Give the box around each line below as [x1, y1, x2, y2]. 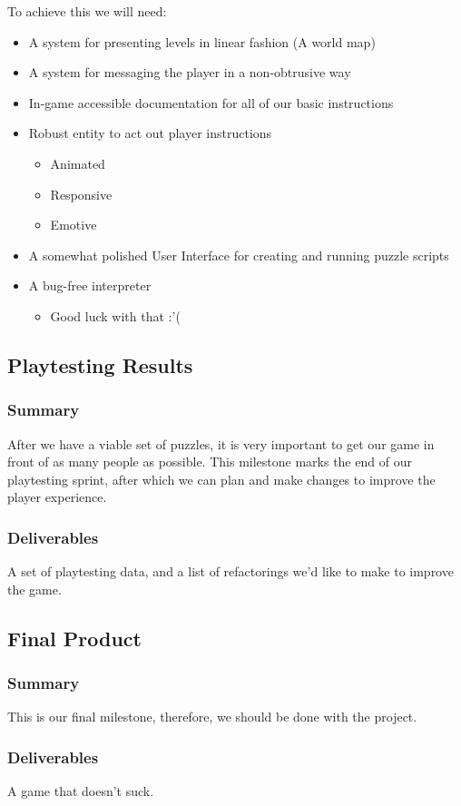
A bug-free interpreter [28, 276, 152, 295]
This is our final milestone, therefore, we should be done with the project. [7, 707, 417, 726]
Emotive [50, 215, 97, 234]
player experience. [7, 487, 107, 506]
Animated [50, 153, 105, 172]
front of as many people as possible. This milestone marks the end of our [7, 452, 412, 471]
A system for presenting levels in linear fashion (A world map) [28, 32, 376, 51]
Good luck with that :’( [50, 306, 181, 325]
